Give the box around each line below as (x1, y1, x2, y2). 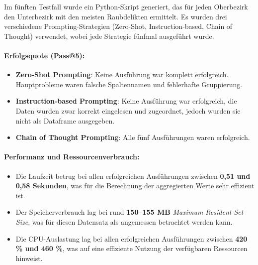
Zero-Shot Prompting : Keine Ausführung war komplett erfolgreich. (15, 69, 229, 80)
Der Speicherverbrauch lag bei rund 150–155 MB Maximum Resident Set (15, 207, 244, 217)
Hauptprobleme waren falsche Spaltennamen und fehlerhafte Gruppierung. (15, 79, 243, 89)
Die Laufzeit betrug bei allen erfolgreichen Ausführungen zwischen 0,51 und (15, 170, 251, 181)
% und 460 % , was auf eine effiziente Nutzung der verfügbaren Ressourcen (15, 243, 248, 254)
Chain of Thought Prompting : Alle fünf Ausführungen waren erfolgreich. (15, 132, 250, 142)
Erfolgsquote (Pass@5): (4, 50, 85, 60)
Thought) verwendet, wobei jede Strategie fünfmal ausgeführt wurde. (4, 30, 214, 41)
